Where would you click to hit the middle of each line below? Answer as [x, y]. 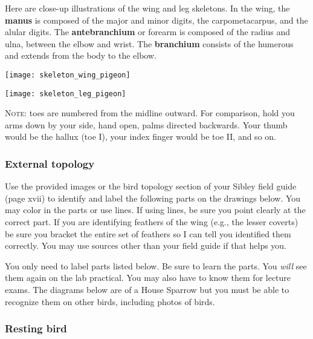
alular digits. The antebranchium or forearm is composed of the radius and [148, 32]
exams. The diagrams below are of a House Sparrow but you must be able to [147, 290]
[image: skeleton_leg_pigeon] [66, 94]
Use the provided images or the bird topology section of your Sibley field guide [151, 186]
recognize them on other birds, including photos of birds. [110, 301]
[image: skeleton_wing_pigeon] [68, 75]
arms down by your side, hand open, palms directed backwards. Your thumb [146, 124]
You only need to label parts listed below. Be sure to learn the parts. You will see [156, 265]
